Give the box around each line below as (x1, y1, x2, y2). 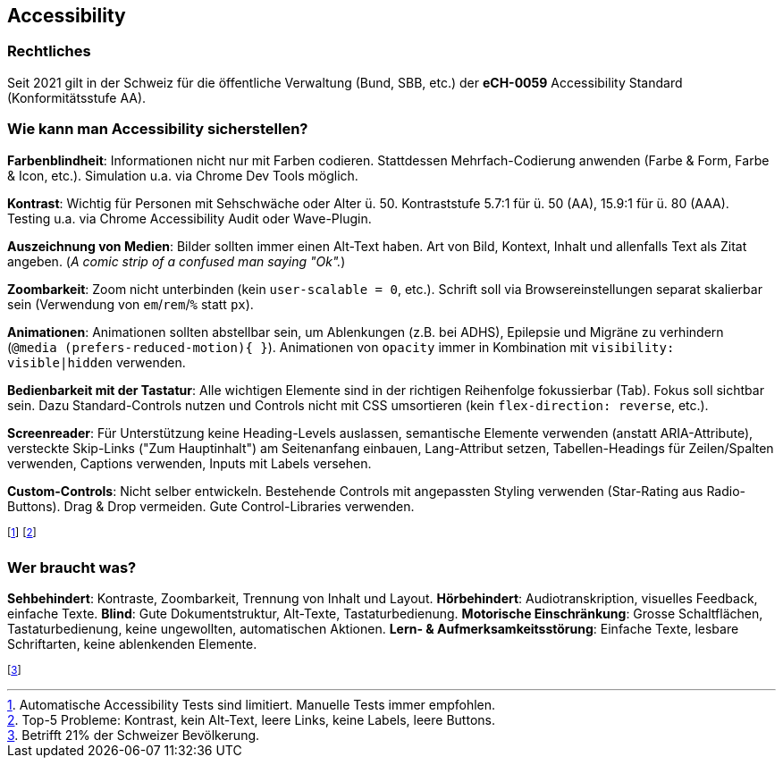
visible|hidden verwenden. (7, 354, 186, 370)
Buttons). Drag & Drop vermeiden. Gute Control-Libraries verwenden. (7, 498, 415, 514)
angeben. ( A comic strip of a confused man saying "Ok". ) (7, 253, 346, 269)
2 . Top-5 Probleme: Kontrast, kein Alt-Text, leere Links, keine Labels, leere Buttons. (7, 711, 495, 727)
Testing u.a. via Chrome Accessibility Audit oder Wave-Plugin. (7, 210, 372, 226)
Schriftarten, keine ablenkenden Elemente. (7, 635, 257, 652)
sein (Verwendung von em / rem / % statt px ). (7, 296, 254, 312)
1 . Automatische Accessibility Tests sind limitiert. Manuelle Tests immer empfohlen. (7, 696, 496, 712)
